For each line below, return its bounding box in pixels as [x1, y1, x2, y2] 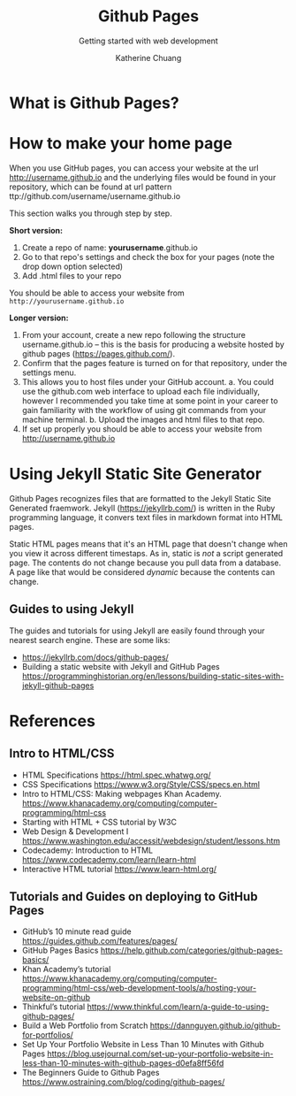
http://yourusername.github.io [9, 296, 125, 306]
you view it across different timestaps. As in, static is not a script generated [9, 548, 284, 558]
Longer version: [9, 312, 69, 323]
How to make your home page [9, 134, 232, 154]
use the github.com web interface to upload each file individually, [21, 386, 261, 396]
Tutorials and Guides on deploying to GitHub [9, 889, 258, 904]
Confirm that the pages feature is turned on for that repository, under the [21, 357, 287, 368]
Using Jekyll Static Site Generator [9, 464, 262, 484]
